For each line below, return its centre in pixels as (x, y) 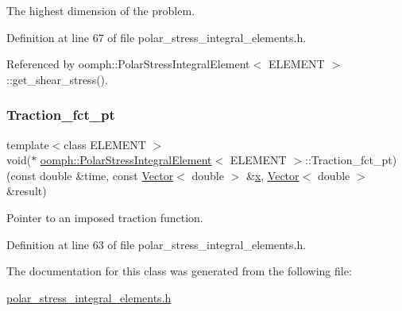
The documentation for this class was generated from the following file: (179, 271)
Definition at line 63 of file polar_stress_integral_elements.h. (157, 244)
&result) (27, 191)
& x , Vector (273, 175)
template (28, 144)
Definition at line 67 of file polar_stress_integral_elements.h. (157, 37)
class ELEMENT (105, 144)
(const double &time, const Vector (90, 175)
